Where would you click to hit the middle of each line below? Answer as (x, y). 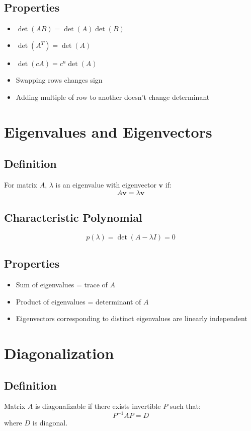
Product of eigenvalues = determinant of (78, 301)
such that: (185, 406)
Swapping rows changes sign (59, 80)
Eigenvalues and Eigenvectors (108, 131)
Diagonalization (59, 353)
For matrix (21, 184)
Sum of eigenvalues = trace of (62, 284)
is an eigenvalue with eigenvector (106, 184)
